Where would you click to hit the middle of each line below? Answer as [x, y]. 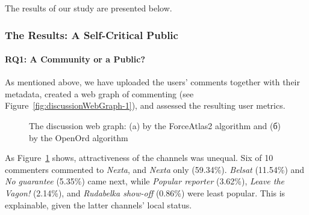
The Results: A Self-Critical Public [92, 35]
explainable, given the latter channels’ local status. [98, 204]
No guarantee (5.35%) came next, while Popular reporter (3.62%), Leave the [145, 181]
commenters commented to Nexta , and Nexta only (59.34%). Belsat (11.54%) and [155, 169]
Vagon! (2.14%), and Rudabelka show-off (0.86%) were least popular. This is [145, 192]
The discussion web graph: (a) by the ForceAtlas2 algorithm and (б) [155, 126]
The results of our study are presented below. [89, 8]
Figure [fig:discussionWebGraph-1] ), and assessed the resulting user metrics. [145, 105]
